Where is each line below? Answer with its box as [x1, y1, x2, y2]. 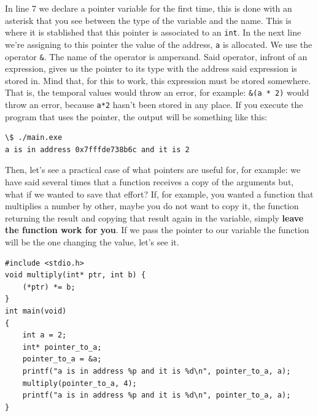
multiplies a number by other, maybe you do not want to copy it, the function [5, 199, 299, 212]
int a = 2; [22, 331, 67, 340]
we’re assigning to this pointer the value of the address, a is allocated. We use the [5, 37, 312, 50]
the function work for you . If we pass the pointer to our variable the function [5, 223, 309, 236]
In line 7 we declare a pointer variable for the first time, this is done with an [5, 2, 292, 14]
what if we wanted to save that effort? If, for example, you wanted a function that [5, 187, 314, 200]
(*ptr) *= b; [22, 282, 76, 291]
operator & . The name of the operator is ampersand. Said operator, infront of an [5, 50, 308, 63]
